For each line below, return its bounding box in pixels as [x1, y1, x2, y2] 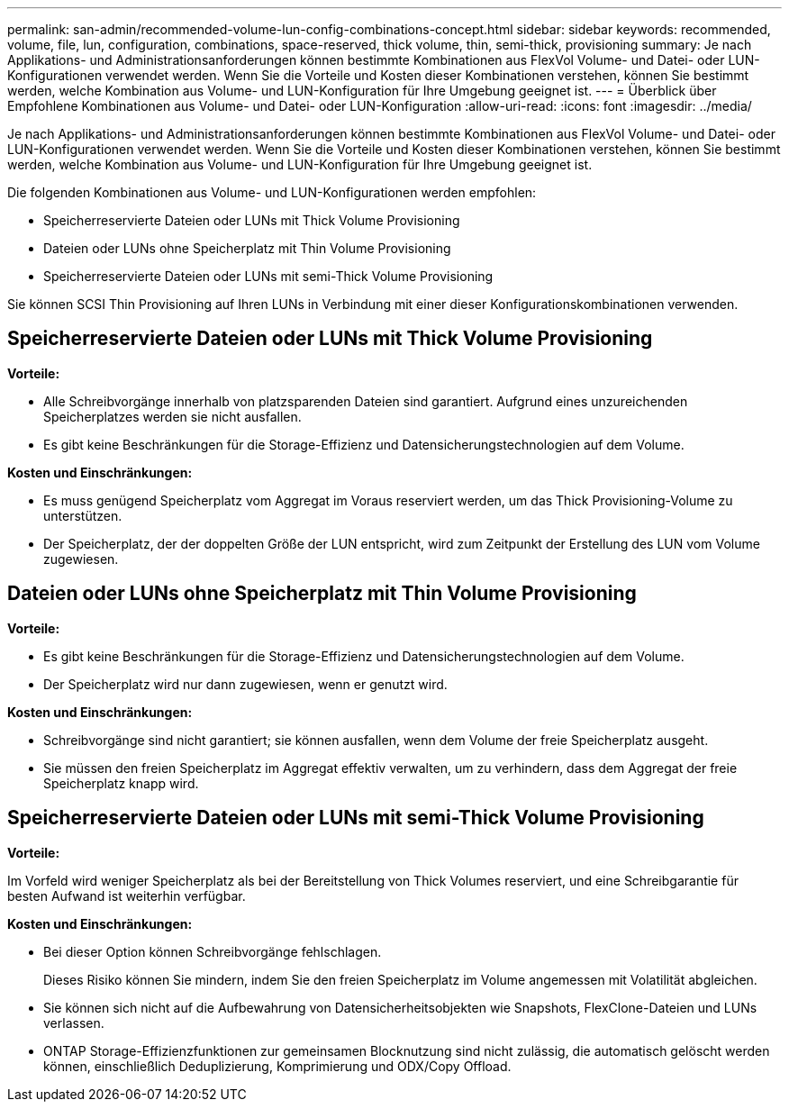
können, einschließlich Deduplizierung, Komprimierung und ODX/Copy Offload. [43, 1058, 512, 1074]
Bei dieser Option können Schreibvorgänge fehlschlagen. [43, 943, 382, 959]
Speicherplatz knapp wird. [43, 775, 199, 791]
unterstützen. [43, 507, 122, 523]
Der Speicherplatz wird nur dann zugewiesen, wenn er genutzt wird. [43, 676, 448, 692]
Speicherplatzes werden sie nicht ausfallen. [43, 408, 302, 424]
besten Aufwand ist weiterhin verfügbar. [7, 887, 246, 904]
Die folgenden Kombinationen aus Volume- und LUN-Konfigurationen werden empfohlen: [7, 185, 537, 200]
